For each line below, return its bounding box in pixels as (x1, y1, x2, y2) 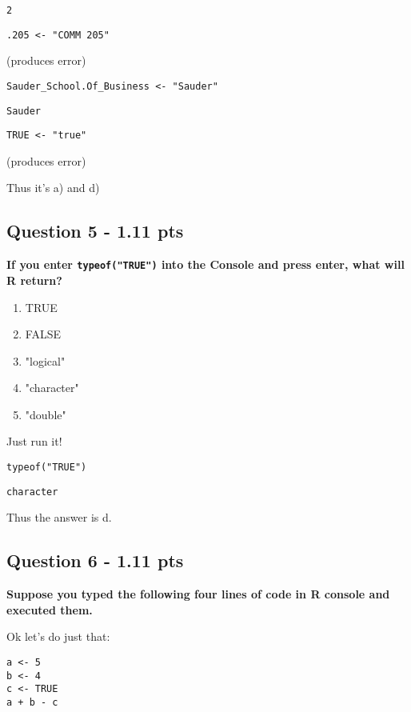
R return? (6, 271, 62, 288)
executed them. (6, 601, 93, 618)
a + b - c (6, 696, 58, 708)
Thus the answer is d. (6, 509, 112, 526)
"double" (25, 406, 66, 422)
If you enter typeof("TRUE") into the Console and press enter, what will (6, 256, 405, 273)
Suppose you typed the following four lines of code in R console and (6, 586, 390, 602)
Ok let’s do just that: (6, 628, 110, 645)
